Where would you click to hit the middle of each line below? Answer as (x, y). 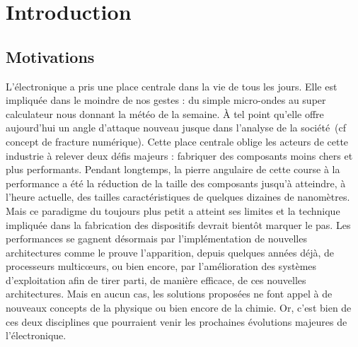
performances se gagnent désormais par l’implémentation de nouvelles (156, 239)
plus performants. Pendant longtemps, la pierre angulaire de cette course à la (173, 169)
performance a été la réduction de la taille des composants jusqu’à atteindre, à (176, 183)
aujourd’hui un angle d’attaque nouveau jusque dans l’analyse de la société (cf (176, 128)
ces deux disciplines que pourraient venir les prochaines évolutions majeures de (177, 321)
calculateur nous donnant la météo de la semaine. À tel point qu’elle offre (165, 113)
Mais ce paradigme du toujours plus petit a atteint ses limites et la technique (173, 210)
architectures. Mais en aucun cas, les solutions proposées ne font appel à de (169, 294)
